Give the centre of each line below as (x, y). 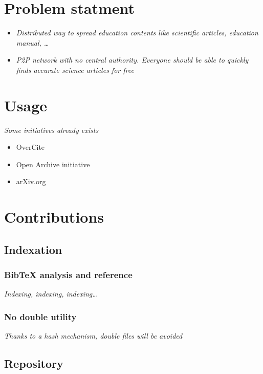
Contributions (54, 217)
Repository (34, 363)
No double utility (40, 316)
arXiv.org (31, 181)
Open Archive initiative (53, 164)
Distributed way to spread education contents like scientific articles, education (137, 33)
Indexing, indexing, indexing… (51, 294)
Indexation (33, 249)
